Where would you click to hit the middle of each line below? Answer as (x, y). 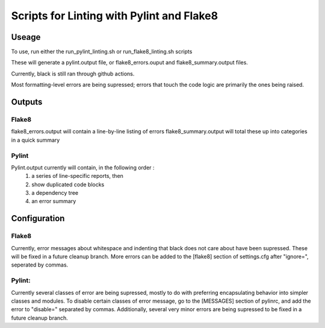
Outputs (27, 102)
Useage (26, 37)
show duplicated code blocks (68, 184)
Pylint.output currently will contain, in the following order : (83, 167)
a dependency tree (55, 193)
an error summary (54, 201)
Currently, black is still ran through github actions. (73, 74)
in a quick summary (36, 140)
